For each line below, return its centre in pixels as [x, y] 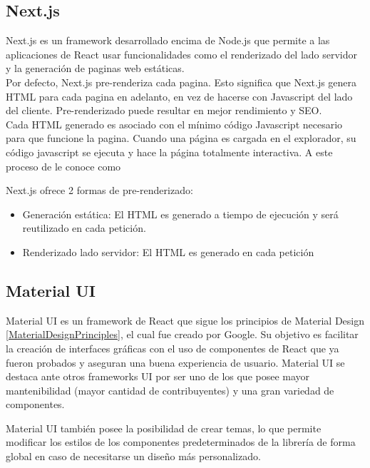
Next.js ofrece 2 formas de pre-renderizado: [99, 190]
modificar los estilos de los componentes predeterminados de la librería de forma [181, 442]
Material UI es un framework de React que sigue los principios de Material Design [185, 320]
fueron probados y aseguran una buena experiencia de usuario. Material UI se [175, 362]
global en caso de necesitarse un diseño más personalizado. [133, 456]
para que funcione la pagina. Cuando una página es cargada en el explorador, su [181, 138]
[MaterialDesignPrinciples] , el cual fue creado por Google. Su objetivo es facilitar [182, 334]
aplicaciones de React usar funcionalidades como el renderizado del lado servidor [182, 54]
